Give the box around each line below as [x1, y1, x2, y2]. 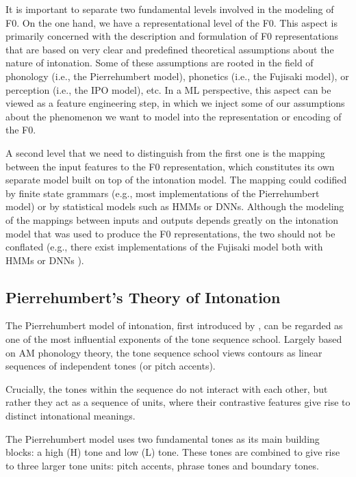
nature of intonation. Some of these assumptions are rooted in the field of [5, 55, 314, 70]
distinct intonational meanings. [5, 409, 136, 423]
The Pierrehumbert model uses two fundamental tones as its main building [5, 431, 320, 446]
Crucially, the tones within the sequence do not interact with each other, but [5, 381, 328, 396]
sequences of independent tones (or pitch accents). [5, 359, 216, 373]
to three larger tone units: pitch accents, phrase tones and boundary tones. [5, 458, 319, 472]
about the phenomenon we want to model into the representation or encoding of [5, 109, 342, 123]
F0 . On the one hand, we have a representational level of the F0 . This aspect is [5, 15, 338, 29]
